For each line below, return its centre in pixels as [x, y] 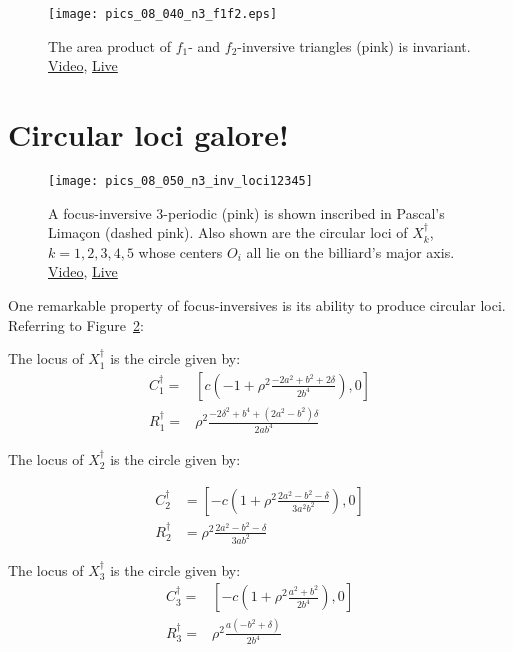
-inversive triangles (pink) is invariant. [354, 45]
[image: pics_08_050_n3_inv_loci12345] [180, 180]
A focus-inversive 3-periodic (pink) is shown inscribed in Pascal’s [246, 212]
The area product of [109, 45]
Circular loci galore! [148, 134]
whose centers [180, 251]
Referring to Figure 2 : [76, 324]
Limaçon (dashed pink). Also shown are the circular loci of [228, 232]
